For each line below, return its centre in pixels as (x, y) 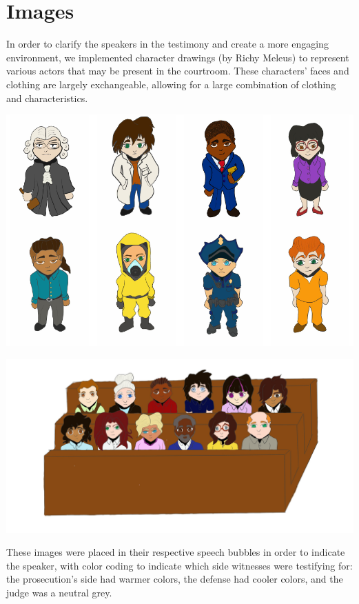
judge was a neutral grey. (59, 593)
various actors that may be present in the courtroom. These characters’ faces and (178, 71)
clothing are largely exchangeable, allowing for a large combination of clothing (171, 84)
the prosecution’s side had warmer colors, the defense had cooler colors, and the (175, 579)
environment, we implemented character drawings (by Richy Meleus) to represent (178, 57)
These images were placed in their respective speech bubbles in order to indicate (176, 552)
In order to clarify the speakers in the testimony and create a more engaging (167, 44)
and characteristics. (47, 98)
